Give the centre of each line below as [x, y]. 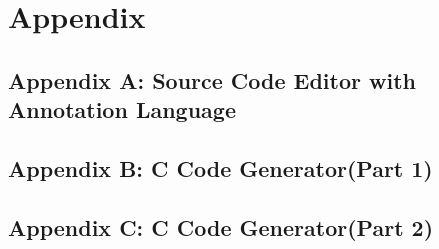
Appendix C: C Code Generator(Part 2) [221, 226]
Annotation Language [122, 109]
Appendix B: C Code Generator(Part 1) [220, 167]
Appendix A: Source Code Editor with [212, 79]
